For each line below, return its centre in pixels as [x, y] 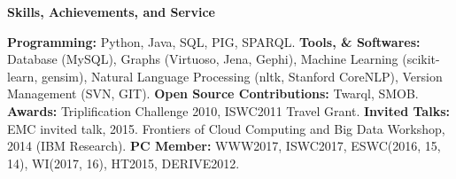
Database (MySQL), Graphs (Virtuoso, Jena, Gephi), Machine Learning [203, 59]
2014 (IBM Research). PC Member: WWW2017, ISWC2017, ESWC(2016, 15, [224, 146]
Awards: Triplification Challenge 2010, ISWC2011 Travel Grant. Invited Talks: [228, 110]
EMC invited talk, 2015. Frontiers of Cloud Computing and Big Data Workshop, [226, 128]
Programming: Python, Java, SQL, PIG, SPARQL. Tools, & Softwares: [214, 41]
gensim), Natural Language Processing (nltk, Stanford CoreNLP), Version [242, 76]
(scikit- [421, 59]
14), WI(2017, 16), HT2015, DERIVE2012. [124, 163]
